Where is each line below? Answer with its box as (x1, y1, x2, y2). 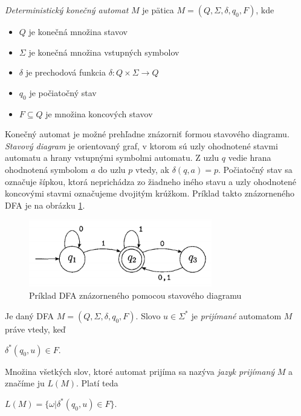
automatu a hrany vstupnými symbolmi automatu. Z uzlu (5, 151, 219, 164)
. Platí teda (76, 377, 118, 389)
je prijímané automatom (191, 309, 282, 322)
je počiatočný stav (29, 86, 97, 99)
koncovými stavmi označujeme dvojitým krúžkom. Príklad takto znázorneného (5, 187, 295, 200)
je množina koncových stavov (45, 107, 153, 120)
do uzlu (98, 163, 126, 175)
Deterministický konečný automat (5, 4, 129, 16)
